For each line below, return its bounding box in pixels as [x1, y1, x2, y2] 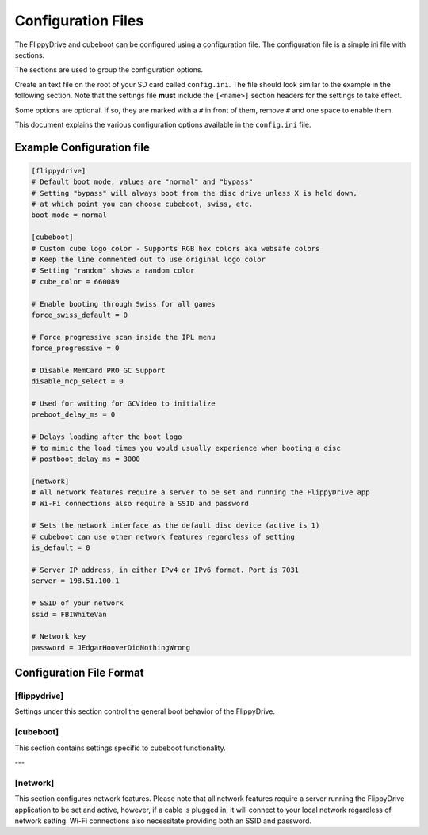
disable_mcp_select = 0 [31, 377, 124, 386]
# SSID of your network [31, 599, 124, 608]
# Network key [31, 632, 86, 641]
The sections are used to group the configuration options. [14, 65, 204, 74]
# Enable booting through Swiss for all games [31, 299, 216, 308]
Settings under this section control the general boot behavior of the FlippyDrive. [14, 707, 276, 716]
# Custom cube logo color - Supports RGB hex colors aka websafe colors [31, 244, 320, 253]
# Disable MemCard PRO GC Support [31, 365, 166, 375]
